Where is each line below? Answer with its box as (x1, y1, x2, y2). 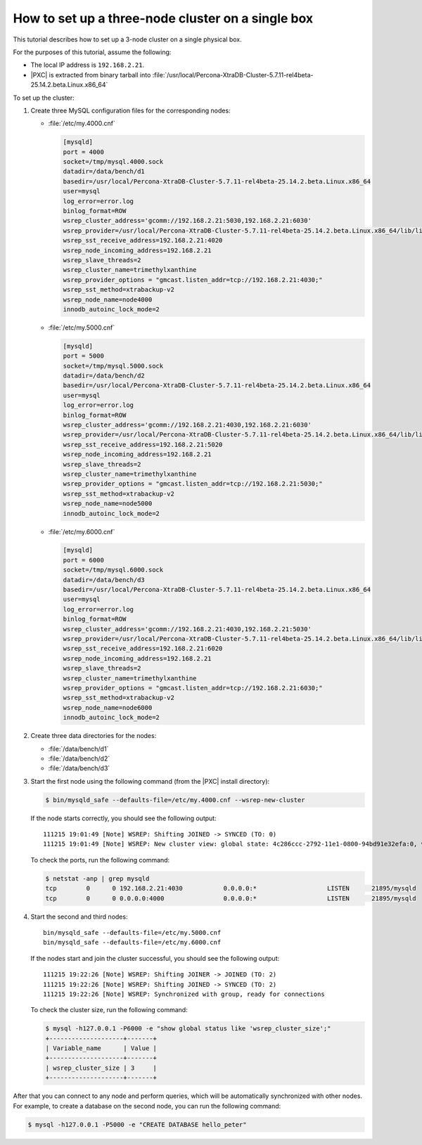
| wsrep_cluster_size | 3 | (45, 1063, 158, 1072)
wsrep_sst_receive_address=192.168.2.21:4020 (63, 236, 223, 245)
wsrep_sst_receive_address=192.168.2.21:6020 (63, 645, 223, 653)
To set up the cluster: (13, 93, 75, 102)
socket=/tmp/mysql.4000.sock (63, 158, 164, 166)
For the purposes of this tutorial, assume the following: (13, 48, 172, 56)
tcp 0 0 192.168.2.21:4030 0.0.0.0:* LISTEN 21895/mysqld (45, 884, 416, 893)
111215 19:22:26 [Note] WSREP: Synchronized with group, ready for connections (43, 990, 325, 998)
